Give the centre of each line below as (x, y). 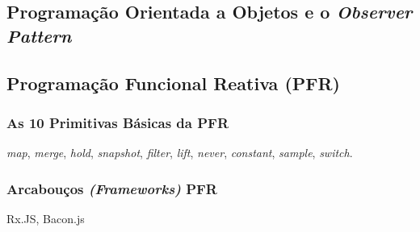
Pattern (39, 35)
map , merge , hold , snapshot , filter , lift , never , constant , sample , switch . (180, 153)
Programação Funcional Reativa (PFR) (173, 83)
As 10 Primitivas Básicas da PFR (118, 122)
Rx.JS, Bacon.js (46, 218)
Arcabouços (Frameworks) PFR (112, 188)
